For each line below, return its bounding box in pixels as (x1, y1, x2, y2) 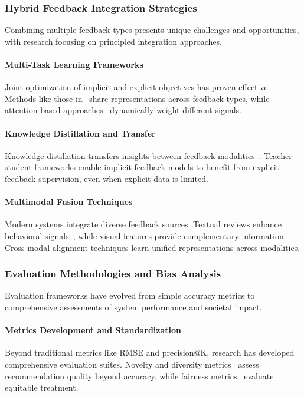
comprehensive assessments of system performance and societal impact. (5, 300, 262, 313)
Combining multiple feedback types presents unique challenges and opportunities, (5, 24, 299, 36)
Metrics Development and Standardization (5, 324, 181, 336)
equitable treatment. (5, 381, 79, 393)
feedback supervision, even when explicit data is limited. (5, 172, 208, 184)
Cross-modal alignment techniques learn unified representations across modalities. (5, 241, 300, 253)
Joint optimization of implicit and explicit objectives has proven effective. (5, 81, 270, 93)
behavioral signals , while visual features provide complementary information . (5, 229, 290, 241)
